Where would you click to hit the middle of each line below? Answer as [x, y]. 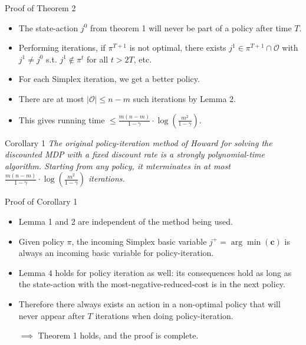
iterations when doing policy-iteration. [164, 315]
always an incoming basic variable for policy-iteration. [116, 253]
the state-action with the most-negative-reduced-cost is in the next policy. [152, 284]
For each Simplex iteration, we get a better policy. [109, 79]
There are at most [51, 98]
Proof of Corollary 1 [41, 201]
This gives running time [62, 119]
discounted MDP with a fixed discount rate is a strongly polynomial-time [135, 154]
